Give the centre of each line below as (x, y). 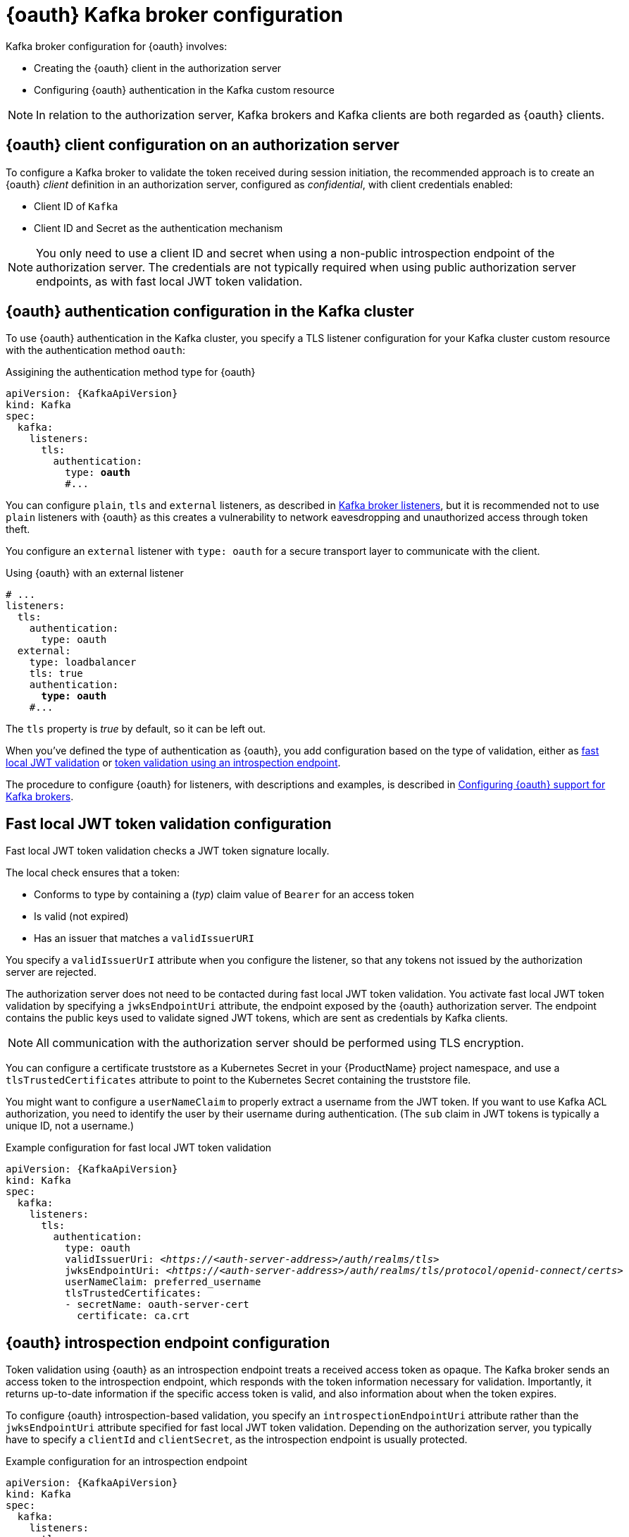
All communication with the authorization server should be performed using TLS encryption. (280, 1043)
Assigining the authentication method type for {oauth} (131, 372)
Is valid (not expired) (81, 917)
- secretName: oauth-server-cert (157, 1305)
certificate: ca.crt (133, 1316)
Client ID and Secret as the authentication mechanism (158, 228)
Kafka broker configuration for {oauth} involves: (117, 46)
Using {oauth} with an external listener (95, 573)
